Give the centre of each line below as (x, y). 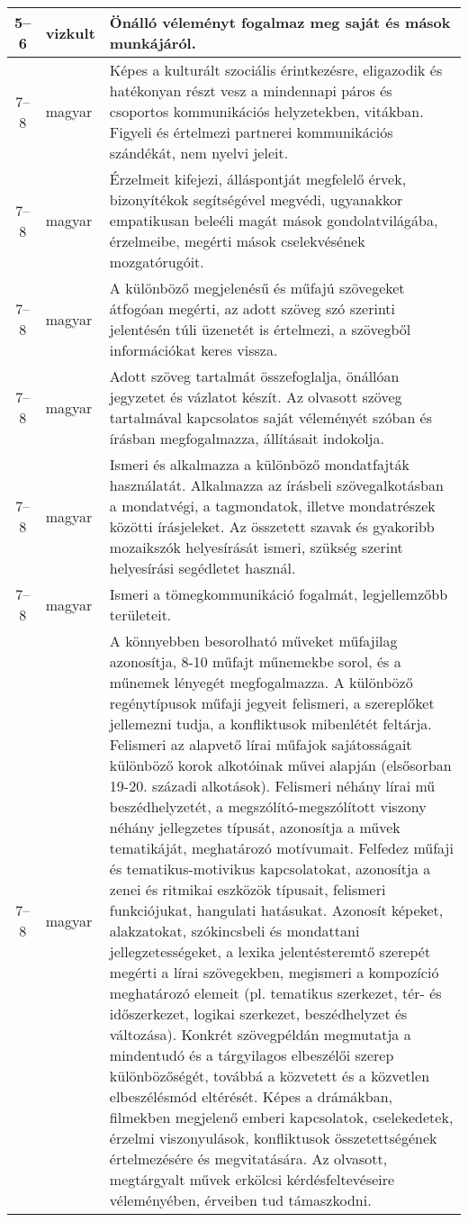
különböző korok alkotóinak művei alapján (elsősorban (280, 765)
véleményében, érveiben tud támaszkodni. (240, 1200)
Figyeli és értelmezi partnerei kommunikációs (251, 132)
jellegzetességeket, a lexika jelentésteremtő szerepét (270, 951)
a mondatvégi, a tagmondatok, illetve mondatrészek (272, 506)
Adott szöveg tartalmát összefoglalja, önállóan (254, 376)
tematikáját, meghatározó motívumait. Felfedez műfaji (281, 848)
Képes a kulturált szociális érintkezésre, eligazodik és (276, 70)
